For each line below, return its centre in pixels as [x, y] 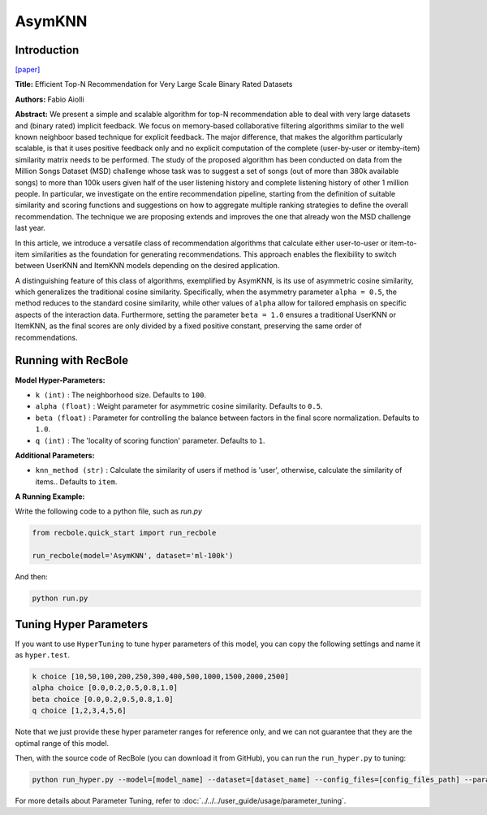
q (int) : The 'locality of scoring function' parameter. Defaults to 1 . [150, 440]
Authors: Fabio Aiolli [50, 99]
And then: [31, 577]
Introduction [47, 50]
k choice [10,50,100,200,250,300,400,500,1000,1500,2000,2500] [161, 677]
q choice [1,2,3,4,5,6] [80, 711]
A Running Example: [50, 496]
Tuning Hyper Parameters [82, 624]
